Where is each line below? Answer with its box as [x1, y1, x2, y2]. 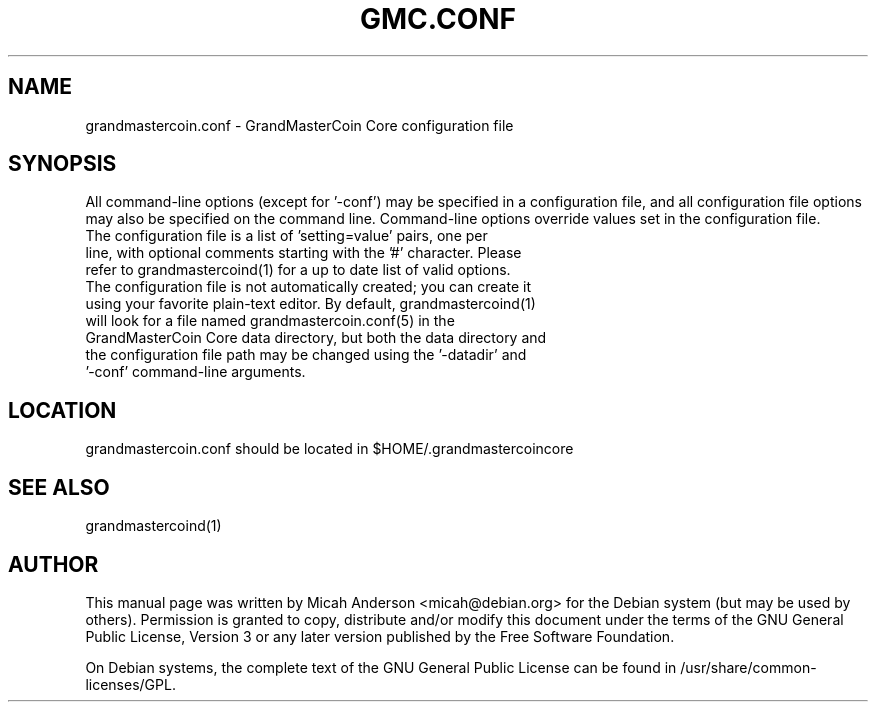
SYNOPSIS [8, 151, 117, 177]
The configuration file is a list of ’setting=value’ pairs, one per [85, 227, 488, 245]
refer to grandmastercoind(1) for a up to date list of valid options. [85, 261, 511, 279]
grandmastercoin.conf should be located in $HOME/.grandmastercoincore [85, 440, 574, 458]
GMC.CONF [360, 2, 516, 36]
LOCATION [8, 397, 117, 423]
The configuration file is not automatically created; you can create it [85, 278, 531, 296]
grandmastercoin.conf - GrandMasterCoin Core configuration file [85, 116, 514, 134]
